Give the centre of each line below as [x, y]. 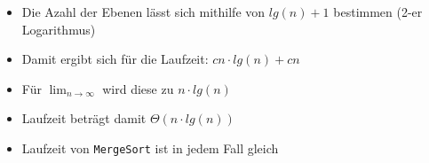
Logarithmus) [59, 29]
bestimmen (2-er [378, 12]
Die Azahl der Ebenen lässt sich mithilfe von [143, 12]
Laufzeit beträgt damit [84, 118]
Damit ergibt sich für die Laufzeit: [115, 59]
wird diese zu [138, 88]
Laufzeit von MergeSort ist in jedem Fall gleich [150, 147]
